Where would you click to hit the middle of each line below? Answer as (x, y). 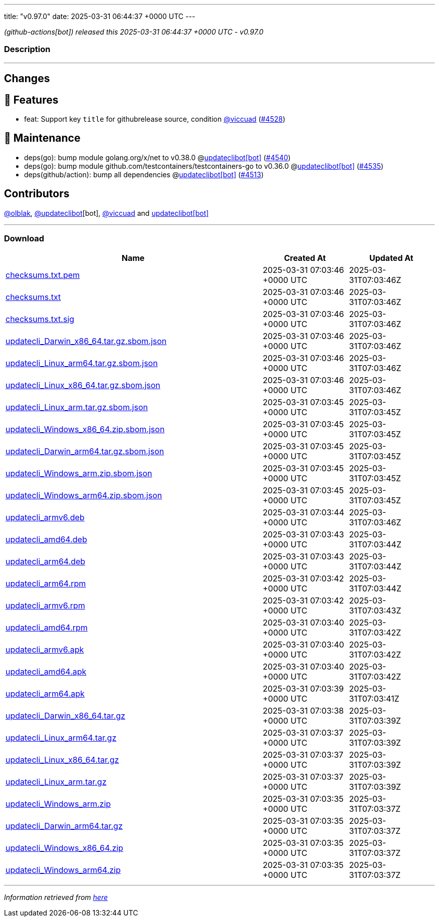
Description (27, 49)
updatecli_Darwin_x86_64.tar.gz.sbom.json (86, 341)
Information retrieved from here (56, 897)
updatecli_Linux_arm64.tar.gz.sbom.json (82, 363)
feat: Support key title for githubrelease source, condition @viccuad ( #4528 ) (155, 119)
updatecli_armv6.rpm (45, 606)
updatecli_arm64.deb (46, 562)
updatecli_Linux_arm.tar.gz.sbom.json (77, 407)
